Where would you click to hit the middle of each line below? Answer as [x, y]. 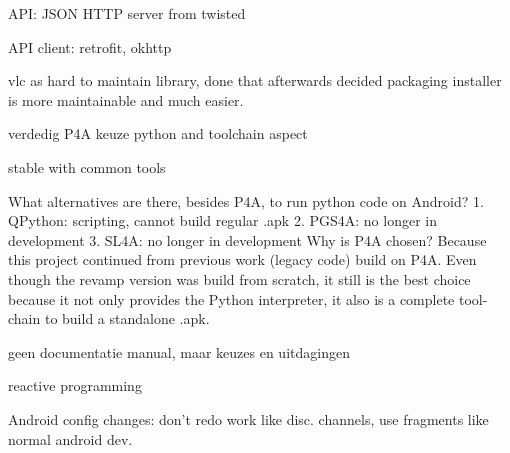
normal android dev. [70, 438]
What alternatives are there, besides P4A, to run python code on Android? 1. [246, 200]
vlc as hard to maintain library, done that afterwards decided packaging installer [255, 80]
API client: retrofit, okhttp [90, 46]
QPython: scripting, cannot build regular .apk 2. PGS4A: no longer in [222, 220]
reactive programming [75, 385]
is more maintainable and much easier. [126, 99]
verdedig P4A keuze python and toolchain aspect [158, 133]
